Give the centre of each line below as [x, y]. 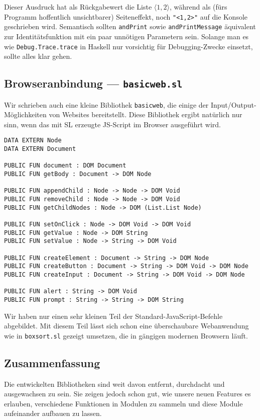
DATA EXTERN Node [33, 141]
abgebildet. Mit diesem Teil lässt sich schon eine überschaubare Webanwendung [126, 326]
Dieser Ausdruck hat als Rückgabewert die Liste [78, 7]
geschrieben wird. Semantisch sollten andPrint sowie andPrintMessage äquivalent [130, 26]
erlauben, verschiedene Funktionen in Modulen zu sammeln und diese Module [123, 403]
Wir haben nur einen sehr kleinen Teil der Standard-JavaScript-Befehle [113, 316]
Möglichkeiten [25, 114]
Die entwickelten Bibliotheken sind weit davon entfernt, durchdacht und [114, 384]
